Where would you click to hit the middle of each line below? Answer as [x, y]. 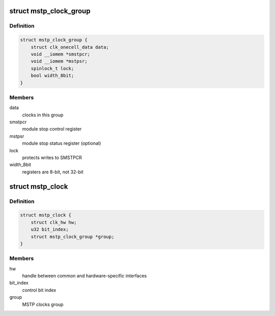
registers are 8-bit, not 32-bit [53, 172]
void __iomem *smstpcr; [60, 54]
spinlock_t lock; [52, 68]
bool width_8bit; [52, 76]
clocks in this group [43, 115]
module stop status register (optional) [62, 143]
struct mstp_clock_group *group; [73, 236]
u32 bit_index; [50, 230]
